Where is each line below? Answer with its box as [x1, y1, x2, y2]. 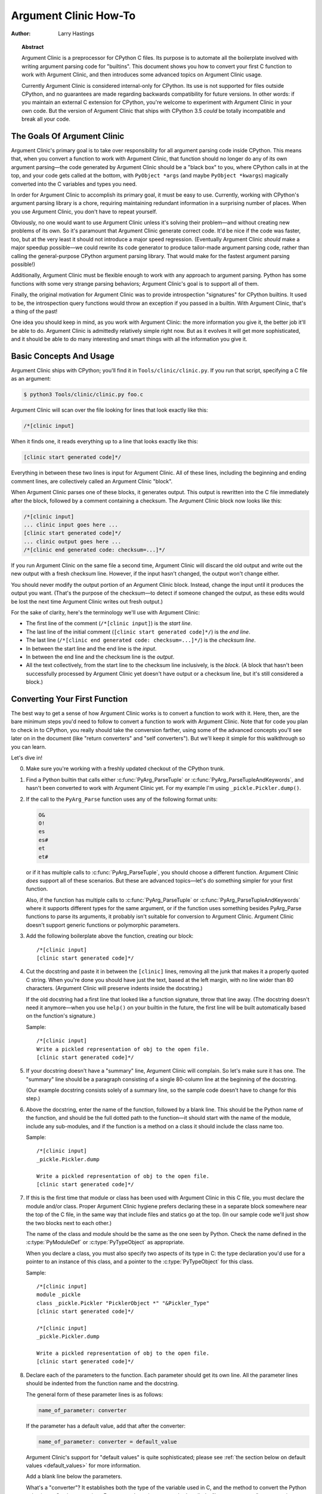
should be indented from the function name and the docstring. [26, 1380, 179, 1387]
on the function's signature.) [26, 1012, 96, 1020]
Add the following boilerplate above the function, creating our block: [26, 932, 194, 939]
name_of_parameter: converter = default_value [38, 1438, 177, 1445]
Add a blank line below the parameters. [26, 1473, 122, 1480]
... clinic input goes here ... [23, 521, 119, 528]
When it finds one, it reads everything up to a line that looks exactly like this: [11, 438, 199, 445]
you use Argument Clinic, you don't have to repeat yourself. [11, 208, 157, 215]
